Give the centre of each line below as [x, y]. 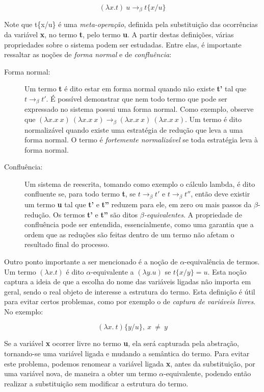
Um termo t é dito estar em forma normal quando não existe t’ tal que [136, 89]
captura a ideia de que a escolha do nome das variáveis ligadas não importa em [128, 281]
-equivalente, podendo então [207, 373]
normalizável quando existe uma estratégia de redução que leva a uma [134, 129]
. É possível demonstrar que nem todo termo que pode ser [137, 99]
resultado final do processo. [67, 244]
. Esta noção [227, 271]
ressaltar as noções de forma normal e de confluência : [88, 54]
